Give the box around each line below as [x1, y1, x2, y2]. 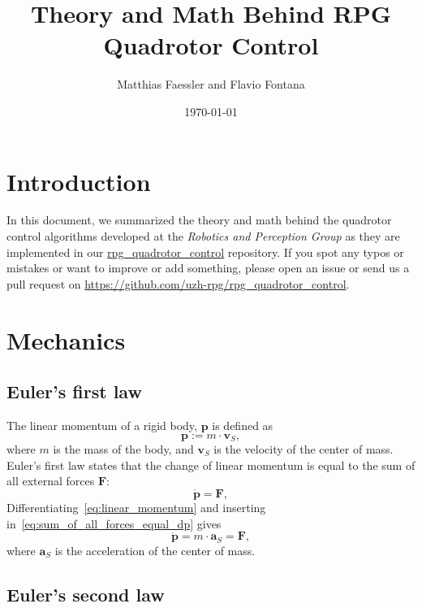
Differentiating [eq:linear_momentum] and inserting [6, 499, 266, 516]
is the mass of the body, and [53, 441, 194, 458]
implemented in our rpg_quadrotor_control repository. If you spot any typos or [6, 243, 404, 260]
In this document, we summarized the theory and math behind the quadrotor [6, 211, 392, 228]
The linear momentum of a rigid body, [6, 416, 197, 433]
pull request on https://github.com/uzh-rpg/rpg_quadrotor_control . [6, 275, 350, 292]
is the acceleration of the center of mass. [54, 541, 256, 558]
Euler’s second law [6, 581, 165, 606]
